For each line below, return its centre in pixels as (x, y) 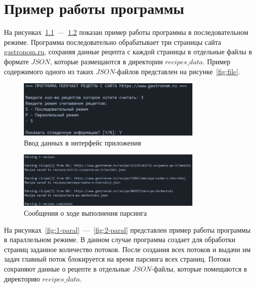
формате (16, 61)
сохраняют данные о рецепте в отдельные (67, 269)
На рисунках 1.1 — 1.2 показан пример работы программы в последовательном (126, 32)
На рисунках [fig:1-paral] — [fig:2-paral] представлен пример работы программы (127, 229)
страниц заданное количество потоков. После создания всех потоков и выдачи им (128, 249)
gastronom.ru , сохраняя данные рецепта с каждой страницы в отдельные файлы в (128, 52)
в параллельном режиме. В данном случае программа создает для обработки (120, 239)
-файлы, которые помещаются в (199, 269)
